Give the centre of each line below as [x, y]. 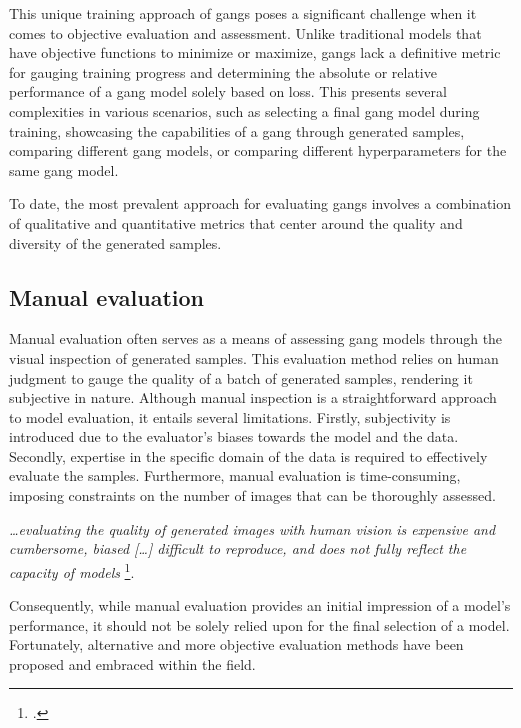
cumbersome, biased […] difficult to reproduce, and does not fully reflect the [238, 548]
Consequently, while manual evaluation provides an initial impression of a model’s [260, 605]
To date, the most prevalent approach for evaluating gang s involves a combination [260, 203]
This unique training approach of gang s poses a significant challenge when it [243, 13]
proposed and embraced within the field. [132, 663]
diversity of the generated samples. [115, 242]
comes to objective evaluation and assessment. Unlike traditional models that [245, 32]
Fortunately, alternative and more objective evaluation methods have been [236, 644]
